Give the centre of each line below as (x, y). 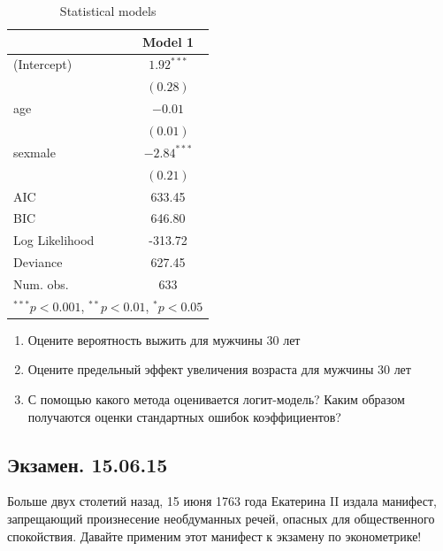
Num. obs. (41, 283)
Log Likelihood (54, 240)
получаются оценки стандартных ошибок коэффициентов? (184, 416)
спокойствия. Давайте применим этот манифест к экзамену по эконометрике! (214, 536)
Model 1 (168, 41)
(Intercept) (43, 64)
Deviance (38, 262)
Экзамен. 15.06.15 (88, 464)
